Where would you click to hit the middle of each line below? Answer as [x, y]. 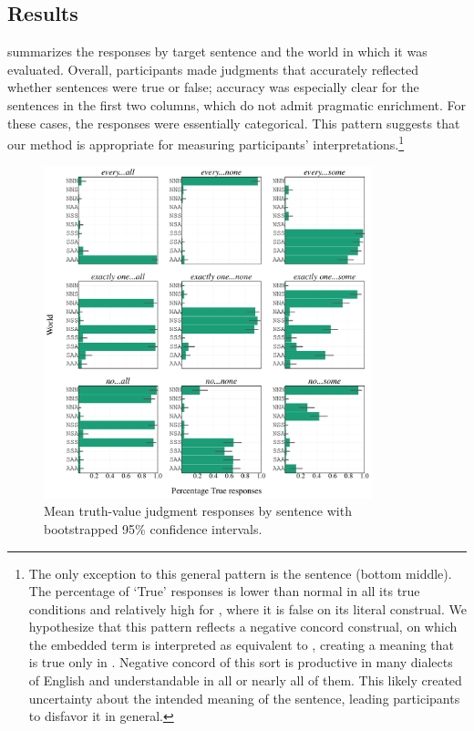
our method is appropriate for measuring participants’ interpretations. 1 [206, 143]
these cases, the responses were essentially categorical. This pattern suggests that [234, 123]
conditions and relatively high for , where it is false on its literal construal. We [247, 608]
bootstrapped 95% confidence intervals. [153, 528]
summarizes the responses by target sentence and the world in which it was [217, 51]
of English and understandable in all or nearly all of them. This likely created [245, 680]
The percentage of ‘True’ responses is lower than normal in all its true [224, 591]
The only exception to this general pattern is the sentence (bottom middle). [240, 573]
